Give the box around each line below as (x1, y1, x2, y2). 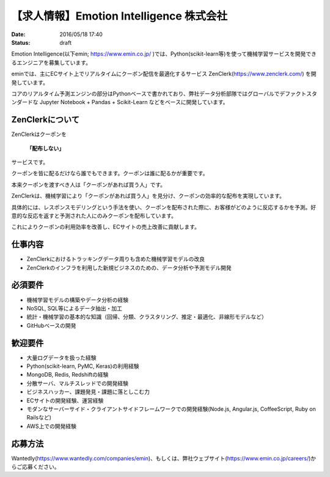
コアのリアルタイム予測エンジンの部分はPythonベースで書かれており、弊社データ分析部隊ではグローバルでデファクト (11, 89, 307, 97)
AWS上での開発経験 (26, 423, 76, 430)
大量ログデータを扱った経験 (26, 354, 97, 361)
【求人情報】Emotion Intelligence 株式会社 (11, 9, 228, 23)
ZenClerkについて (11, 115, 79, 125)
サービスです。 (11, 158, 49, 165)
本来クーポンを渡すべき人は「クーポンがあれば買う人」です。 (11, 181, 166, 188)
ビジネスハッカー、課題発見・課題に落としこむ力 (26, 388, 150, 396)
